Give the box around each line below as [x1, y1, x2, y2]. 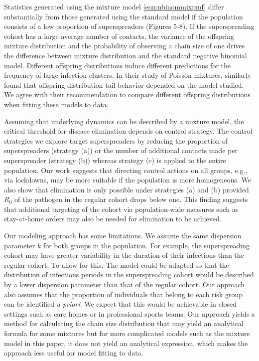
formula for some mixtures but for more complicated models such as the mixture [4, 328, 250, 338]
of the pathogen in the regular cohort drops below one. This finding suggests [14, 194, 248, 204]
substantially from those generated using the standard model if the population [4, 11, 243, 21]
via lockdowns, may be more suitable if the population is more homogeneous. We [4, 175, 251, 185]
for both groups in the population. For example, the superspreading [43, 240, 250, 250]
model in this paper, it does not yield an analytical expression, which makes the [4, 338, 248, 348]
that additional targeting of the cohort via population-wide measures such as [4, 203, 239, 214]
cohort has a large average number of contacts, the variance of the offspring [4, 30, 235, 41]
